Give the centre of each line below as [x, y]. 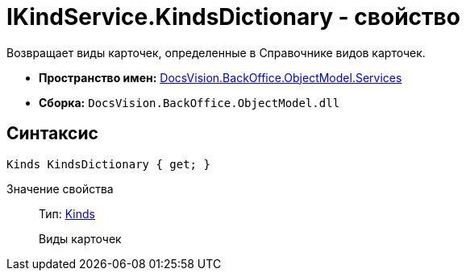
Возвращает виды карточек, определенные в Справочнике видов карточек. [216, 52]
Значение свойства [60, 188]
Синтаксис [52, 134]
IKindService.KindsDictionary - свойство [233, 17]
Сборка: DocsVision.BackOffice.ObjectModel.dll [189, 102]
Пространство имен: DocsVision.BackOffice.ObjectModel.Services [221, 77]
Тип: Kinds [67, 213]
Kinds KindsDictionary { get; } [108, 164]
